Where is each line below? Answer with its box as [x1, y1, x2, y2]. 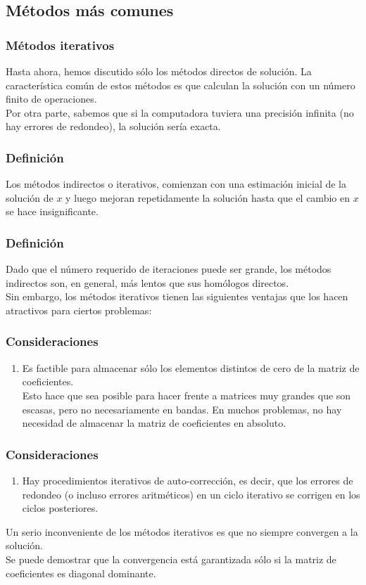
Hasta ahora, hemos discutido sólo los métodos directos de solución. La [6, 64, 312, 78]
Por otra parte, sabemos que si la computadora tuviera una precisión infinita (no [6, 105, 354, 120]
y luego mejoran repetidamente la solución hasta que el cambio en [65, 190, 350, 205]
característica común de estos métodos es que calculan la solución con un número [6, 77, 355, 92]
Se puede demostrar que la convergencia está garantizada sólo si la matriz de [6, 551, 336, 566]
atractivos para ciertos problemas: [6, 302, 152, 317]
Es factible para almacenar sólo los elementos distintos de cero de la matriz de [22, 360, 360, 375]
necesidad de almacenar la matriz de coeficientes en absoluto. [22, 416, 286, 430]
